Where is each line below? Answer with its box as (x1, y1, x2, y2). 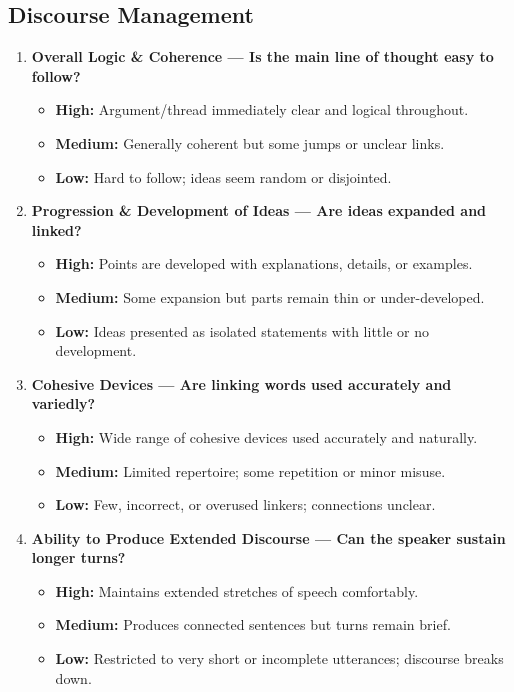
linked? (31, 219, 82, 240)
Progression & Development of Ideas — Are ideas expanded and (31, 200, 487, 221)
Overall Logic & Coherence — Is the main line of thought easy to (31, 46, 494, 67)
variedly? (31, 393, 96, 414)
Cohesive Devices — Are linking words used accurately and (31, 373, 452, 394)
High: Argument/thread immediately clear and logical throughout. (55, 99, 469, 120)
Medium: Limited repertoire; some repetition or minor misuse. (55, 460, 446, 481)
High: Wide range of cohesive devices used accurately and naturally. (55, 426, 478, 447)
